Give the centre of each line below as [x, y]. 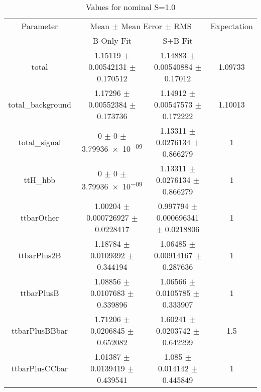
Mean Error [142, 26]
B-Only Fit [112, 40]
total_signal [40, 142]
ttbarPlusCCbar [40, 368]
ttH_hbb [40, 180]
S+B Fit [178, 40]
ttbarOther [40, 217]
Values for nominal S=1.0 [130, 7]
